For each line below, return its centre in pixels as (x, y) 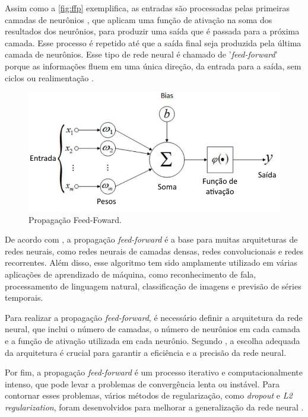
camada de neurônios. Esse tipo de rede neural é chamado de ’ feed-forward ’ (141, 54)
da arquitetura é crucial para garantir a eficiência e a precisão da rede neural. (146, 352)
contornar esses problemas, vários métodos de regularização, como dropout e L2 (149, 395)
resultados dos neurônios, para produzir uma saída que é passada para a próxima (152, 31)
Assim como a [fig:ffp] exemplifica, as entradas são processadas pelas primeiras (147, 8)
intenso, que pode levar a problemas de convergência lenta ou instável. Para (142, 383)
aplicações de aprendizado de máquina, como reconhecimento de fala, (131, 274)
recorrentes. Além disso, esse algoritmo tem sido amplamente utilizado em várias (151, 262)
